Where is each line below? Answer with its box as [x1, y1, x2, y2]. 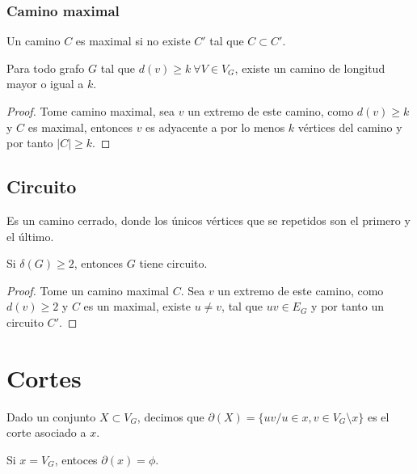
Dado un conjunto [6, 408, 96, 425]
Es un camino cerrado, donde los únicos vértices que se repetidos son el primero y [6, 211, 411, 228]
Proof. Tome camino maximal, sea [6, 103, 175, 119]
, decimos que [137, 408, 204, 425]
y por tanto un [311, 298, 384, 315]
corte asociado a [6, 424, 86, 441]
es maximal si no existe [75, 32, 191, 49]
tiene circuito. [139, 255, 208, 272]
